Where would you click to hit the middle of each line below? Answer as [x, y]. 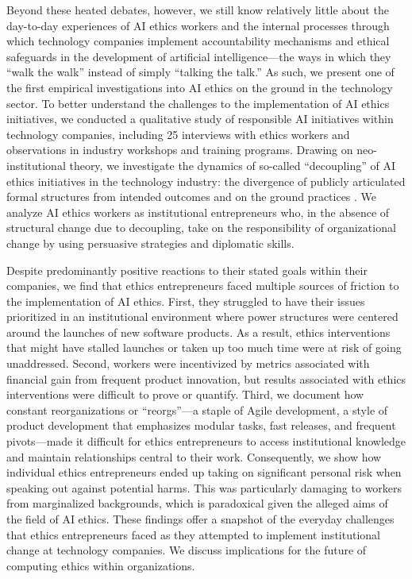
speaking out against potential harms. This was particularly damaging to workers [204, 487]
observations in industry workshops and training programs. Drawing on [180, 150]
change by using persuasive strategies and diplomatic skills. [150, 243]
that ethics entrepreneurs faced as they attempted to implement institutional [193, 534]
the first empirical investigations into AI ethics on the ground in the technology [200, 87]
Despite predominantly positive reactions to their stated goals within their [187, 270]
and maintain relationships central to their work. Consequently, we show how [194, 456]
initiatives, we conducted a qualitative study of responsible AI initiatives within [200, 119]
